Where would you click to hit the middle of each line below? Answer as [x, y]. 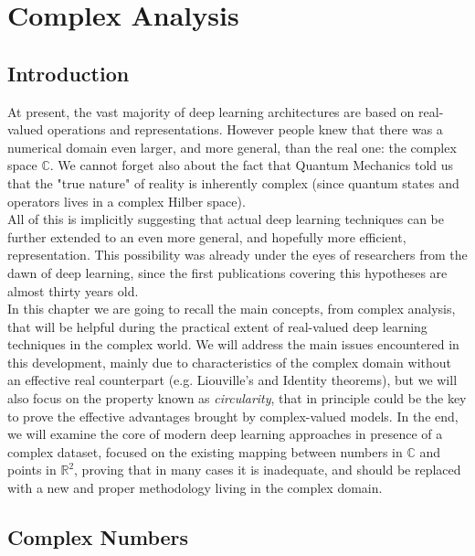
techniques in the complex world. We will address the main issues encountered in [233, 344]
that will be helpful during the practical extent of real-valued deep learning [217, 326]
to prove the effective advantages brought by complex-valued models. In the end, [233, 416]
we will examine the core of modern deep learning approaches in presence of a [225, 434]
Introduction [69, 73]
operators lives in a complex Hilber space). [127, 201]
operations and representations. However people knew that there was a [245, 129]
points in [32, 470]
